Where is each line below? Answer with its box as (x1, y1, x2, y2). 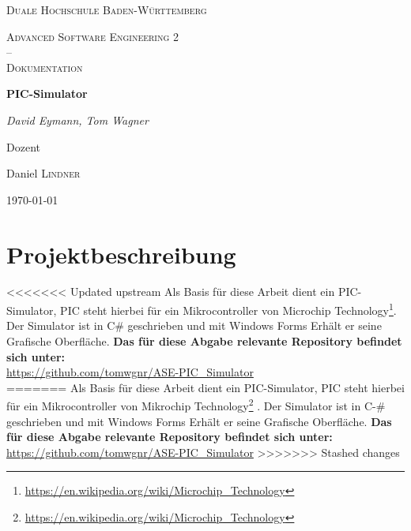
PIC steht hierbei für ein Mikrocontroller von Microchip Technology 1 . (60, 300, 397, 318)
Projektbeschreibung (6, 237, 236, 270)
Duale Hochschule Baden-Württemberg (6, 2, 207, 17)
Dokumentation (6, 58, 83, 75)
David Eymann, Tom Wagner (6, 111, 149, 128)
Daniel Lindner (6, 165, 81, 181)
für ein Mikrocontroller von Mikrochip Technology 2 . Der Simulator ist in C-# (6, 395, 386, 413)
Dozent (6, 138, 40, 155)
